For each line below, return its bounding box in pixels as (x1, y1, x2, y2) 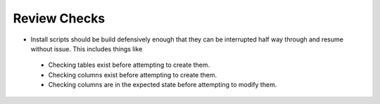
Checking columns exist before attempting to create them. (48, 70, 217, 79)
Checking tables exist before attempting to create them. (48, 60, 210, 70)
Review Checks (13, 11, 106, 26)
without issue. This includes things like (30, 44, 143, 53)
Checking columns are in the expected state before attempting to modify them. (48, 81, 277, 89)
